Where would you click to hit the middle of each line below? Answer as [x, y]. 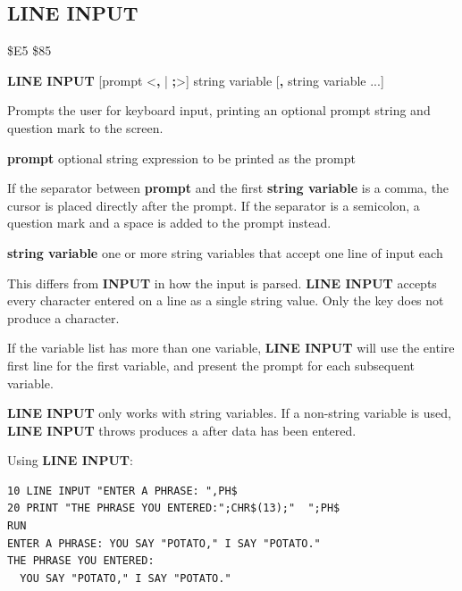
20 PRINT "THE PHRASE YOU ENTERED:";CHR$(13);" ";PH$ [174, 508]
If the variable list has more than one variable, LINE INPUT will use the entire [231, 348]
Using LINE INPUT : [70, 460]
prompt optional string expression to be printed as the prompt [181, 158]
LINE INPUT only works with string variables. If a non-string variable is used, [229, 413]
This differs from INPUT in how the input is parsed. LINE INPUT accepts [222, 283]
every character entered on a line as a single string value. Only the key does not [226, 300]
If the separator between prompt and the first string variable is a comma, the [228, 188]
